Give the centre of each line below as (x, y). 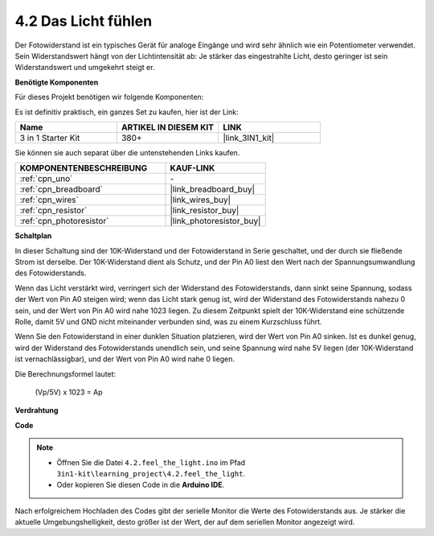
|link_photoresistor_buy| (215, 221)
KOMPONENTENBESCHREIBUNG (84, 168)
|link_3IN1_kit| (249, 138)
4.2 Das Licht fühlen (84, 21)
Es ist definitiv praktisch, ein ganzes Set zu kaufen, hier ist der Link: (127, 112)
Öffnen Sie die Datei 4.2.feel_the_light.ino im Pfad (151, 462)
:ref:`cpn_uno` (46, 179)
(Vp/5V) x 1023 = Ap (69, 392)
